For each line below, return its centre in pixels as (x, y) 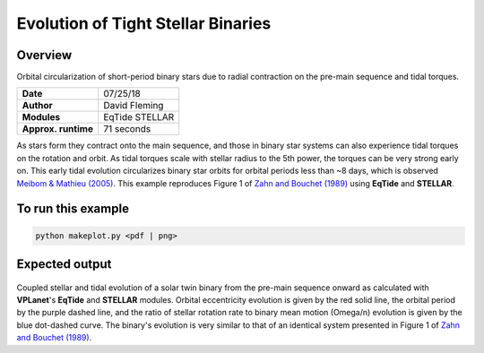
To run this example (73, 209)
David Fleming (134, 106)
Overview (44, 55)
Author (37, 106)
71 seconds (127, 129)
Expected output (64, 264)
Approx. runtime (58, 129)
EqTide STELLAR (139, 117)
